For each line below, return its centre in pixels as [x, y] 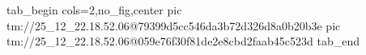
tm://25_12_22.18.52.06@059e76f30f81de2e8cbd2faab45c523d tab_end [183, 41]
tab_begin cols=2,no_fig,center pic [94, 10]
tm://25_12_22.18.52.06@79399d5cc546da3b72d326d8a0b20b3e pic [174, 25]
